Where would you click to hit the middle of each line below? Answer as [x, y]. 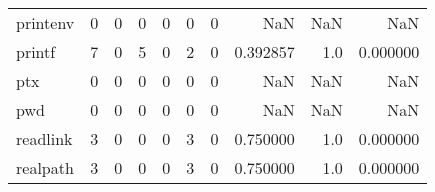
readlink [44, 138]
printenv [45, 22]
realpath [45, 167]
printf [36, 51]
